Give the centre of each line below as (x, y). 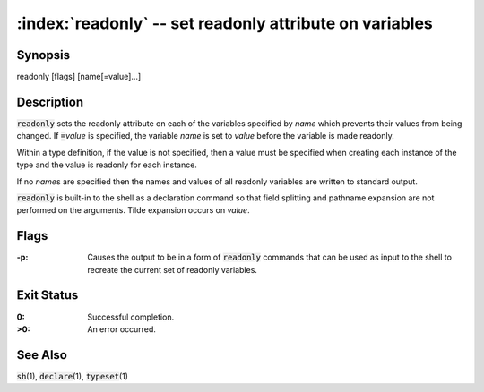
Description (50, 102)
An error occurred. (122, 329)
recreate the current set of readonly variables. (172, 269)
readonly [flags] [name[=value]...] (79, 77)
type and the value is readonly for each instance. (107, 165)
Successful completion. (131, 317)
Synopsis (43, 55)
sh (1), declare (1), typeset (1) (73, 376)
